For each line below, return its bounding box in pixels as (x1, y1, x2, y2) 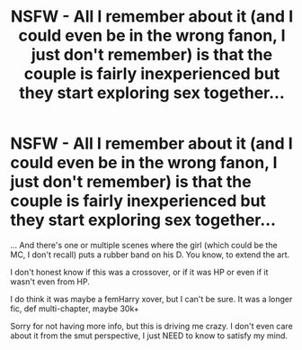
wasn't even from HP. (10, 276, 91, 287)
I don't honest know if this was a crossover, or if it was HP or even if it (10, 266, 269, 277)
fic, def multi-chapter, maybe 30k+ (10, 303, 139, 314)
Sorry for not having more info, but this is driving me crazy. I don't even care (10, 320, 293, 331)
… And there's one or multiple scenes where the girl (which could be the (10, 239, 278, 250)
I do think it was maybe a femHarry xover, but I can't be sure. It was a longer (10, 293, 293, 304)
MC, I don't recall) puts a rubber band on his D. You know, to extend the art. (10, 249, 290, 260)
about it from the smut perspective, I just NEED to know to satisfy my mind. (10, 330, 289, 341)
